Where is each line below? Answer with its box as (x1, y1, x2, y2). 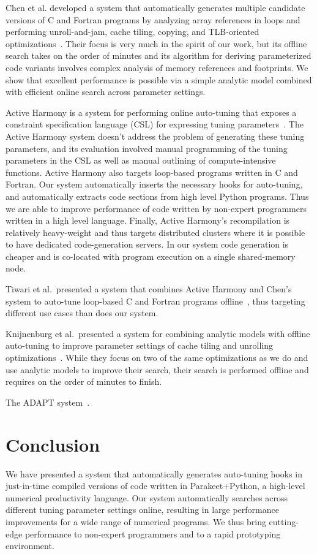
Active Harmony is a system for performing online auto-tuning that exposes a (6, 105, 297, 118)
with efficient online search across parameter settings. (6, 85, 206, 98)
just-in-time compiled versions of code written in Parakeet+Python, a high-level (6, 479, 305, 492)
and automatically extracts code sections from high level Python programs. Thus (6, 189, 309, 202)
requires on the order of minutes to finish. (6, 375, 162, 388)
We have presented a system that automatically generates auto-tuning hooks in (6, 467, 303, 480)
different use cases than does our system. (6, 306, 158, 319)
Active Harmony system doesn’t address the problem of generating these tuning (6, 129, 305, 142)
